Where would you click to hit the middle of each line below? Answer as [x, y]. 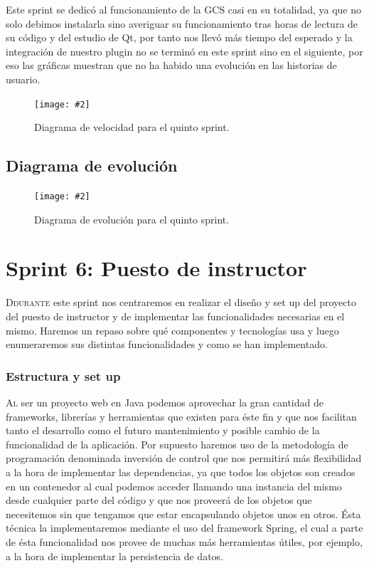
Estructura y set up [63, 375]
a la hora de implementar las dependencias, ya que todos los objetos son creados [181, 472]
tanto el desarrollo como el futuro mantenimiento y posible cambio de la [163, 430]
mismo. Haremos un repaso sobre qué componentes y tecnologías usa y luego [172, 330]
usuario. [23, 79]
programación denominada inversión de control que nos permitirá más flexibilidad [184, 458]
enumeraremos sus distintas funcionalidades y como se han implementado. [167, 344]
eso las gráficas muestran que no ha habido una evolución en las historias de [171, 65]
